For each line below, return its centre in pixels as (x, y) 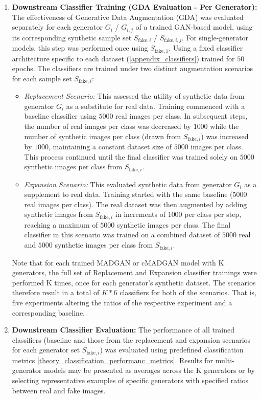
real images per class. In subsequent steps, (182, 116)
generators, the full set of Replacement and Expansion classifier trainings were (134, 272)
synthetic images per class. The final (174, 224)
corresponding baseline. (48, 312)
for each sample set (42, 78)
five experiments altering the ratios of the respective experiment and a (122, 302)
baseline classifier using (60, 116)
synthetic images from (58, 214)
